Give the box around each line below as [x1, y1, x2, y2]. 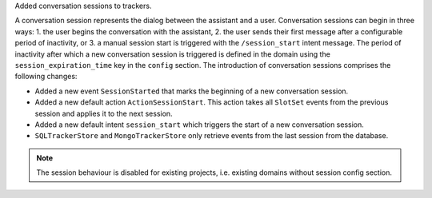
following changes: [14, 72, 78, 81]
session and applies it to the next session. [34, 109, 173, 118]
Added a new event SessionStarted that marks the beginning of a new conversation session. [34, 86, 349, 96]
